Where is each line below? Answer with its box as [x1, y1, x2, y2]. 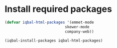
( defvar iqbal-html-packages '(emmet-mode [4, 20, 94, 25]
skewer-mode [65, 24, 90, 29]
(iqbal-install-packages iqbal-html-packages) [4, 38, 103, 43]
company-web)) [65, 29, 94, 34]
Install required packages [4, 3, 113, 15]
